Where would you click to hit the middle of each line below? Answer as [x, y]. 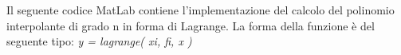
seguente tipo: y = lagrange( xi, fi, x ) [99, 41]
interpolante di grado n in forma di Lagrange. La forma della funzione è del [191, 25]
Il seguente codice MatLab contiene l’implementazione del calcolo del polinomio [200, 10]
